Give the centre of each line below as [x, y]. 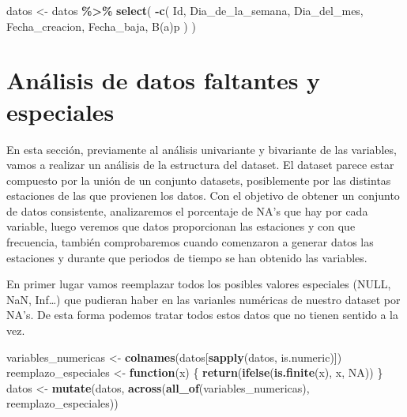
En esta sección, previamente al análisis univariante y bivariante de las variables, [202, 149]
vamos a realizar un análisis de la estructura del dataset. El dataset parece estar [200, 165]
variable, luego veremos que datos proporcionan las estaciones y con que [181, 226]
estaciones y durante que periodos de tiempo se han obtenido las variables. [187, 257]
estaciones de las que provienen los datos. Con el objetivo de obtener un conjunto [203, 195]
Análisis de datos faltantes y [164, 80]
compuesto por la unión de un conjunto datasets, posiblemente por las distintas [199, 180]
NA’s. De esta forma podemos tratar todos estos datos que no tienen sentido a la [202, 315]
